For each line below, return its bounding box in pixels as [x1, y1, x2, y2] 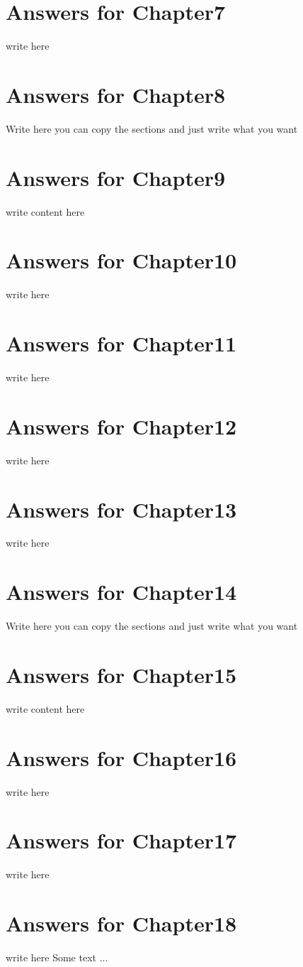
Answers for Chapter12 [6, 411, 237, 440]
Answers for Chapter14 [6, 577, 237, 606]
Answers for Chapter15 [6, 660, 237, 689]
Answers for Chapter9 [6, 163, 226, 192]
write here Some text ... [6, 950, 108, 965]
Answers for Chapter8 [6, 80, 226, 109]
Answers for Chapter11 [6, 329, 237, 358]
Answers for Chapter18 [6, 909, 237, 938]
